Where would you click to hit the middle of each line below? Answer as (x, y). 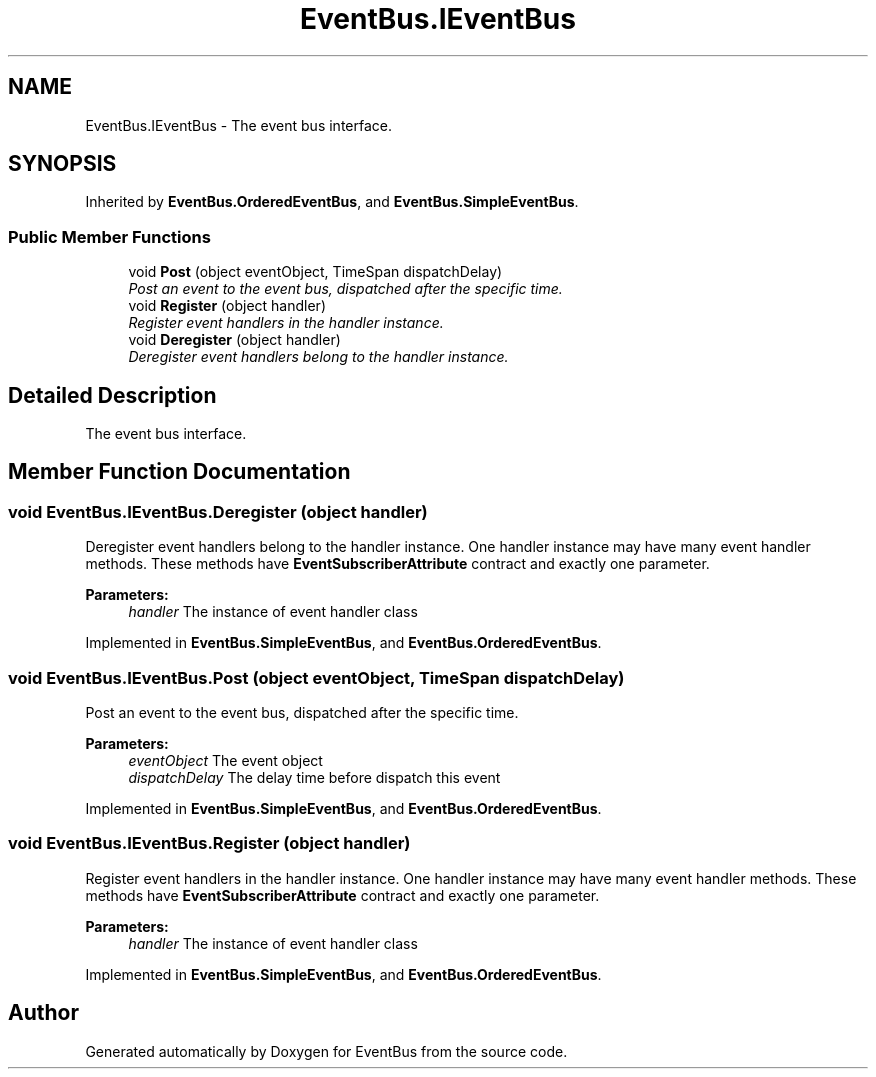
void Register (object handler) (227, 306)
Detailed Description (112, 395)
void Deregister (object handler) (234, 340)
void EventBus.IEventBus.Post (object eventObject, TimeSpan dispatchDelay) (316, 677)
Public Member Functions (109, 236)
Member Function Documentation (179, 472)
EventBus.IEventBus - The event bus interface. (239, 125)
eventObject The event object (225, 760)
